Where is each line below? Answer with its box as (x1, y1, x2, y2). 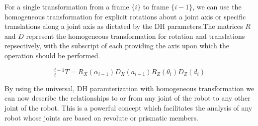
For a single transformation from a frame (4, 1, 129, 11)
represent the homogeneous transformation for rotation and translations (26, 30, 245, 41)
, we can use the (192, 1, 242, 11)
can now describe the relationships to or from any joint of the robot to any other (4, 93, 251, 103)
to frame (143, 1, 169, 11)
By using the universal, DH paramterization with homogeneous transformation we (4, 83, 255, 93)
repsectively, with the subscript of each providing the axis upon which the (4, 40, 229, 51)
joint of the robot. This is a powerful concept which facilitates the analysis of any (4, 102, 253, 113)
